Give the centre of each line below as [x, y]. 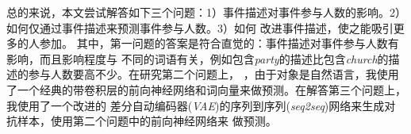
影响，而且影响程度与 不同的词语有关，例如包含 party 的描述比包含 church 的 [198, 58]
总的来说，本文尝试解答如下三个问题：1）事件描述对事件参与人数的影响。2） [206, 12]
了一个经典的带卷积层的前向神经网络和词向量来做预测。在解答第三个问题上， [206, 89]
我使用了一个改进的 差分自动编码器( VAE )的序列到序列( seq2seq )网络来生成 [196, 105]
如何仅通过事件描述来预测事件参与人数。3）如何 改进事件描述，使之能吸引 [200, 27]
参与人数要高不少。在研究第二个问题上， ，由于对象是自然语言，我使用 [213, 74]
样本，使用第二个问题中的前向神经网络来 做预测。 [147, 121]
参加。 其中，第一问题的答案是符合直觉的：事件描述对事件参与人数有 [219, 43]
